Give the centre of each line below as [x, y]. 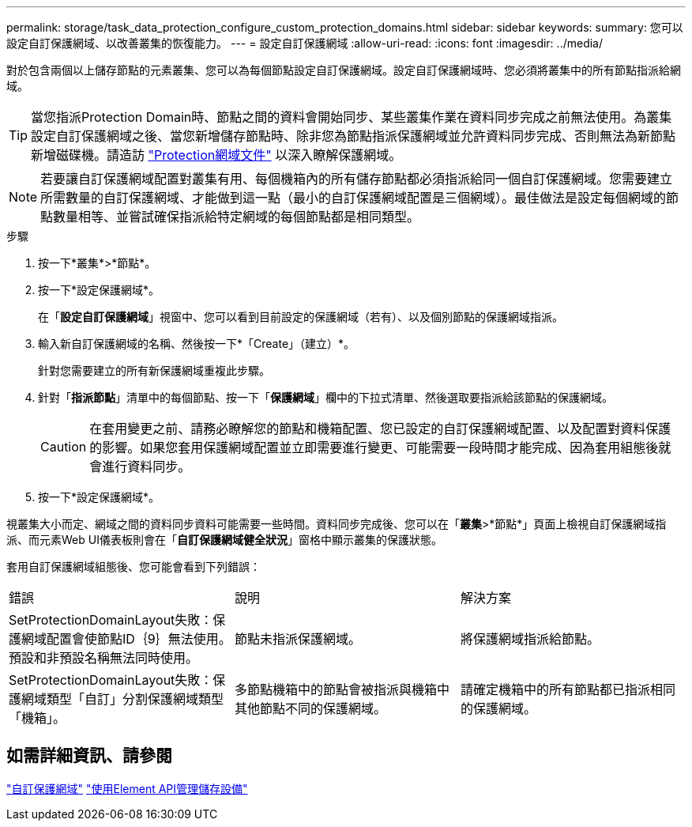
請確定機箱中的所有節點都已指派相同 [568, 689]
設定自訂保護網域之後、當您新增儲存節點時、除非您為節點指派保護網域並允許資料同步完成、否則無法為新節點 [354, 136]
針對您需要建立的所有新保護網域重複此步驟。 [154, 370]
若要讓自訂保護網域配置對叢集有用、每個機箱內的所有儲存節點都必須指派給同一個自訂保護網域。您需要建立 [357, 179]
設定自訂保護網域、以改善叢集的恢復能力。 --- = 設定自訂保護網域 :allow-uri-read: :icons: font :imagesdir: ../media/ [305, 43]
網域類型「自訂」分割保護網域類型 [123, 699]
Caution [64, 447]
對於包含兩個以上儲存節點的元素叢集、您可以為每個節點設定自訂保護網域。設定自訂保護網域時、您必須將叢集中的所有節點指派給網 [344, 70]
